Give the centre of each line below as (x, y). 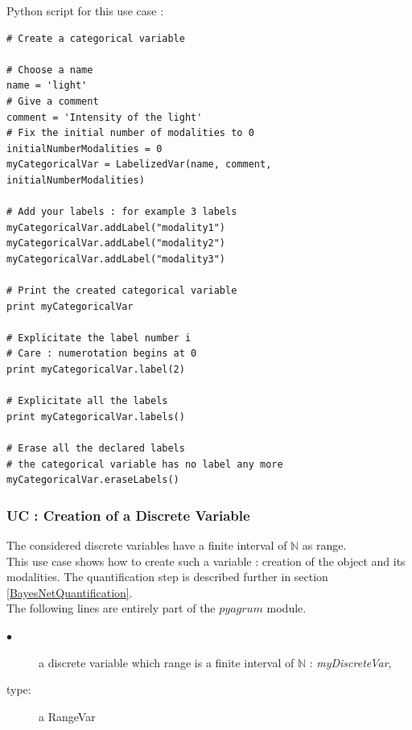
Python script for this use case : (85, 10)
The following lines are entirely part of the (111, 608)
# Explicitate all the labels (87, 401)
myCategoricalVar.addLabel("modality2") (116, 243)
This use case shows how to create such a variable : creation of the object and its (206, 561)
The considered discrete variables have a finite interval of (147, 545)
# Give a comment (53, 101)
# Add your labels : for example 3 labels (122, 212)
